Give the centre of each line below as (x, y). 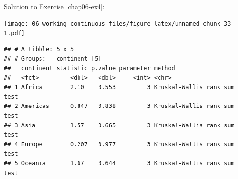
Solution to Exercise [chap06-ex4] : (54, 6)
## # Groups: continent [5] (53, 59)
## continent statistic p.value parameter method (89, 68)
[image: (16, 24)
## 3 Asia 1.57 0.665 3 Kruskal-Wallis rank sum (119, 125)
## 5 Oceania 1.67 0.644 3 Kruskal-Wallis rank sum (119, 164)
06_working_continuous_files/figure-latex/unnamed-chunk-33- (133, 24)
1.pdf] (14, 33)
